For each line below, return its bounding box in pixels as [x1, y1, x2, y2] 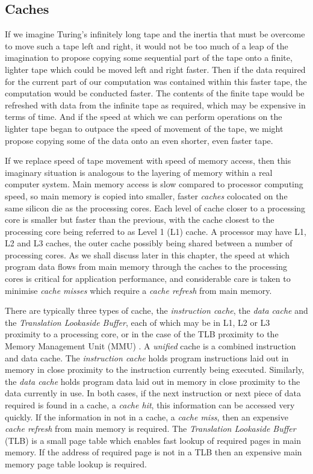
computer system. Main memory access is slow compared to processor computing [5, 178, 303, 190]
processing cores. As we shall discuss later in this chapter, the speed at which [5, 248, 290, 261]
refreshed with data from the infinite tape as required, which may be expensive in [5, 98, 306, 111]
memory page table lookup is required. [5, 457, 147, 470]
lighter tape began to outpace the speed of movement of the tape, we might [5, 122, 284, 134]
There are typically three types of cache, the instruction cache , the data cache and [5, 304, 308, 317]
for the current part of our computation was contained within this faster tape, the [5, 75, 307, 87]
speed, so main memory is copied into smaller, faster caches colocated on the [5, 189, 288, 202]
